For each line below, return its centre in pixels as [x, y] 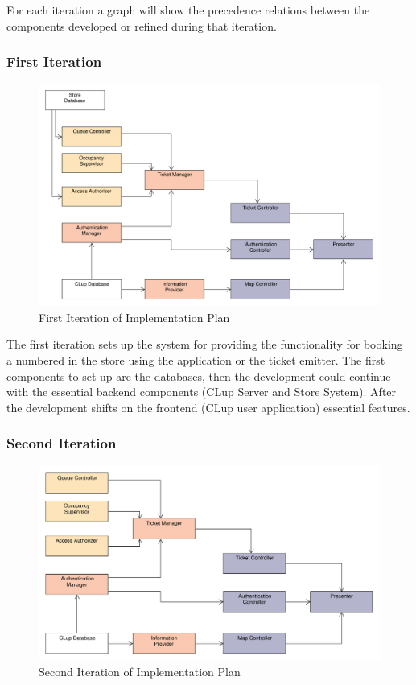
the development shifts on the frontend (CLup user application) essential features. [208, 407]
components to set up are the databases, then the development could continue [199, 376]
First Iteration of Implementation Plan [134, 317]
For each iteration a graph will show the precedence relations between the [188, 10]
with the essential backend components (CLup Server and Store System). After [202, 392]
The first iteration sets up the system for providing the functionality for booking [205, 344]
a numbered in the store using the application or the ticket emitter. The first [196, 359]
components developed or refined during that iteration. [142, 25]
